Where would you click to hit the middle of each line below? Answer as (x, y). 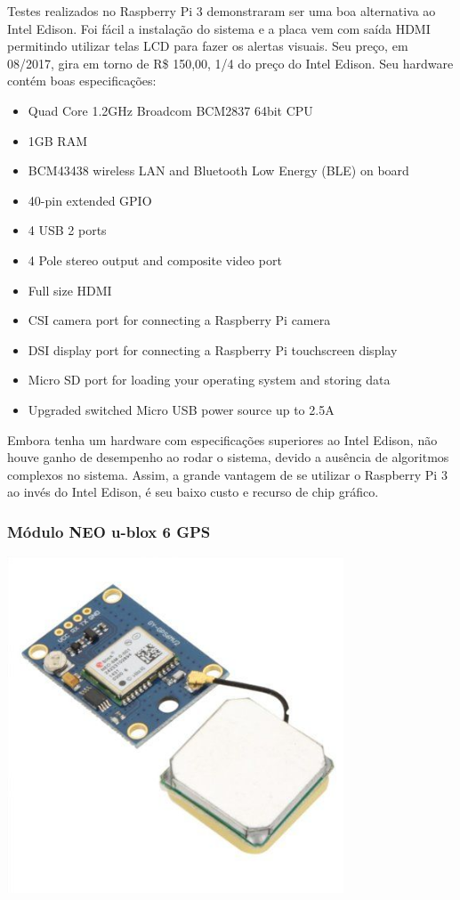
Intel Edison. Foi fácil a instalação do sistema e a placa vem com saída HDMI (219, 28)
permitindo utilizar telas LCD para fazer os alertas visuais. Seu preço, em (208, 46)
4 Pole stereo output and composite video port (155, 259)
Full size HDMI (70, 290)
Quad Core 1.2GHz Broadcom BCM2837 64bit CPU (170, 110)
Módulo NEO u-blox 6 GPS (109, 531)
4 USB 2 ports (67, 230)
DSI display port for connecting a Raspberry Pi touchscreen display (213, 349)
